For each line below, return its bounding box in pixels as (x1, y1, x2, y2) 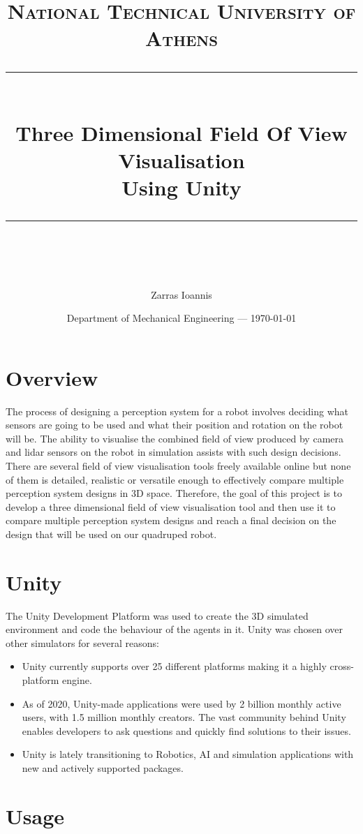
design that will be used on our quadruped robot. (6, 526, 217, 541)
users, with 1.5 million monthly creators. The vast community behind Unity (22, 710, 346, 724)
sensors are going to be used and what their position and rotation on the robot (6, 417, 343, 432)
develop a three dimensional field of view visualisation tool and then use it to (6, 499, 336, 514)
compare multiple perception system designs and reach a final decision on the (6, 513, 336, 528)
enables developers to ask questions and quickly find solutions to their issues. (22, 723, 351, 738)
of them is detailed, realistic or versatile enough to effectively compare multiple (6, 472, 344, 486)
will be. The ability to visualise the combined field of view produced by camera (6, 431, 344, 445)
